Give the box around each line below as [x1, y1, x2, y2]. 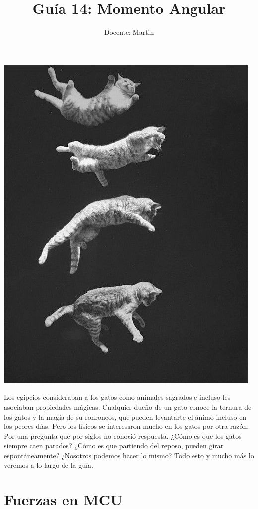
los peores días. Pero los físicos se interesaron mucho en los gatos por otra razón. [4, 421, 249, 431]
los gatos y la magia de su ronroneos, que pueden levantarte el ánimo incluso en [4, 411, 247, 422]
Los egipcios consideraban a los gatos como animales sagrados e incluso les [4, 392, 231, 402]
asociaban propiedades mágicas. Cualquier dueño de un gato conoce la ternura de [4, 401, 252, 412]
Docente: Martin [104, 27, 154, 37]
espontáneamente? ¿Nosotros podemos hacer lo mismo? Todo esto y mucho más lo [4, 450, 254, 460]
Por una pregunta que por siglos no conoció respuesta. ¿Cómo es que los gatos [4, 430, 242, 441]
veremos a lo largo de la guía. [4, 460, 93, 470]
